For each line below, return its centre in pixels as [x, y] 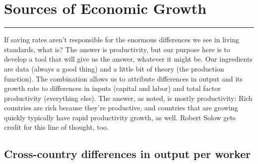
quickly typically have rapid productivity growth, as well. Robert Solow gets [120, 117]
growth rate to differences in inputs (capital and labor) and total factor [112, 88]
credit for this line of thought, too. [56, 127]
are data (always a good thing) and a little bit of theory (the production [114, 68]
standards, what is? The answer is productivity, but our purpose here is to [117, 49]
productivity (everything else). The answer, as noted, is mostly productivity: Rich [128, 98]
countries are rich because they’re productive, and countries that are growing [121, 108]
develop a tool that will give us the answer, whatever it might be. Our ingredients [128, 59]
